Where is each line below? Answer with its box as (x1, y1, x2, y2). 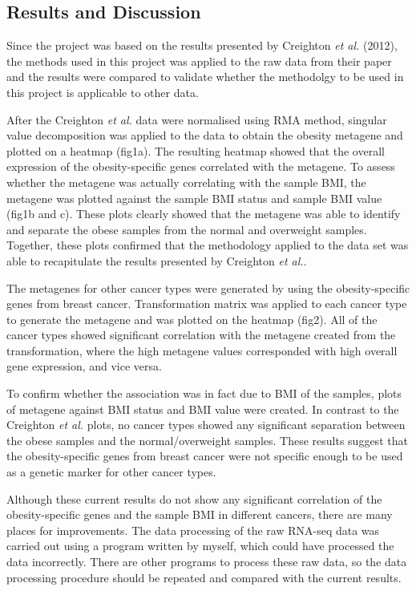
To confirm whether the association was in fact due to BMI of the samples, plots (6, 385, 402, 402)
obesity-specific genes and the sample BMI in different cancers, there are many (6, 506, 393, 523)
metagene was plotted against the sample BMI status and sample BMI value (6, 189, 382, 206)
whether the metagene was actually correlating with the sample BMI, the (6, 173, 366, 190)
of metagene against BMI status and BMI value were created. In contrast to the (6, 400, 399, 417)
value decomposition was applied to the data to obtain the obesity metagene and (6, 127, 403, 144)
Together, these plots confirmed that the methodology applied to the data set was (6, 237, 409, 253)
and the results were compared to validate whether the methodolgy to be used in (6, 68, 404, 85)
